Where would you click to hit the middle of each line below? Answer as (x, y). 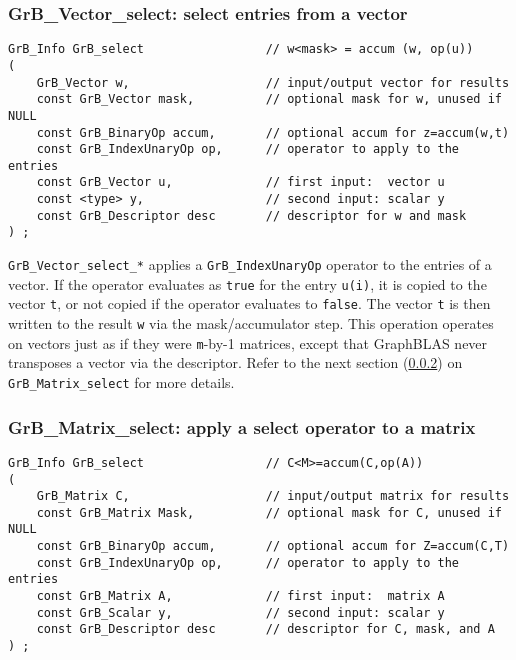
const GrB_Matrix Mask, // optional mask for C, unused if (269, 512)
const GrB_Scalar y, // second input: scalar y (240, 612)
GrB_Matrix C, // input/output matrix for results (273, 496)
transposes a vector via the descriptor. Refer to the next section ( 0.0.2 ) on (235, 362)
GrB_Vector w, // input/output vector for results (273, 82)
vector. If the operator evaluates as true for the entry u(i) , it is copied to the (247, 283)
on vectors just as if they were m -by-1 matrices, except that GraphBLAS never (248, 342)
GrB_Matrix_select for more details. (121, 381)
